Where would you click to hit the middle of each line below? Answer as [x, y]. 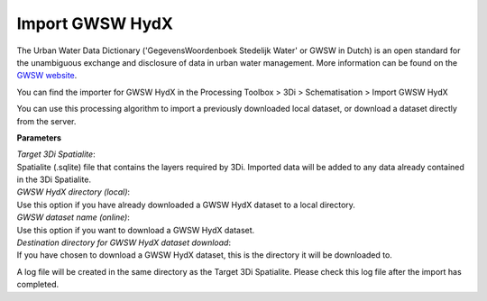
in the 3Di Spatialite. [54, 179]
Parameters [39, 137]
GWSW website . [47, 76]
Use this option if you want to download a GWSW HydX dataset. [136, 230]
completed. [37, 285]
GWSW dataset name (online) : [74, 217]
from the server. [46, 121]
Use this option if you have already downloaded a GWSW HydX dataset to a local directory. [186, 205]
